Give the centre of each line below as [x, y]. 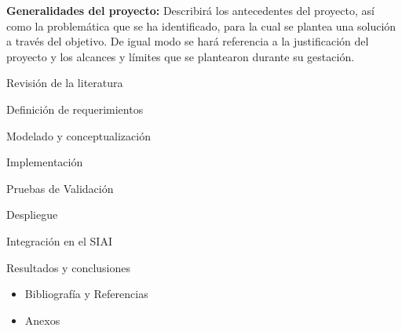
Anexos [42, 320]
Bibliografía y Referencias [86, 294]
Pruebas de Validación [60, 188]
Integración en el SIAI [59, 240]
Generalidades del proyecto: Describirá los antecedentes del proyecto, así [190, 10]
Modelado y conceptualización [79, 135]
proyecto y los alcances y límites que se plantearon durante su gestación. [181, 56]
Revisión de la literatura [65, 83]
